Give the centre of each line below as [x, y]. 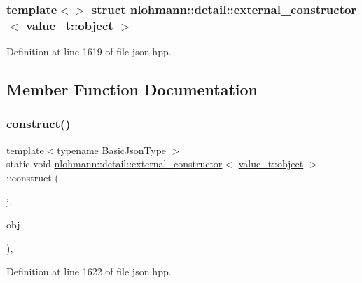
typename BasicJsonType [112, 150]
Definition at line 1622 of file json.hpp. [89, 271]
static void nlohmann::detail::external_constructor [114, 164]
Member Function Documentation [132, 89]
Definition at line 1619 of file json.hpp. [89, 51]
